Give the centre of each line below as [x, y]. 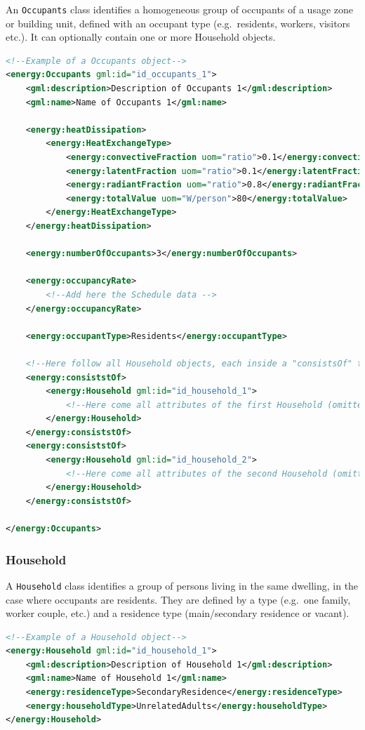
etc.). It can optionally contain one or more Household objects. [141, 37]
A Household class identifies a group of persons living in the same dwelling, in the [182, 585]
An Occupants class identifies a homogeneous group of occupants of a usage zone [180, 9]
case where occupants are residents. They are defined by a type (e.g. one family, [178, 599]
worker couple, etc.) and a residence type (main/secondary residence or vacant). [178, 613]
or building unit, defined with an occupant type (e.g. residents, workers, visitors [178, 23]
